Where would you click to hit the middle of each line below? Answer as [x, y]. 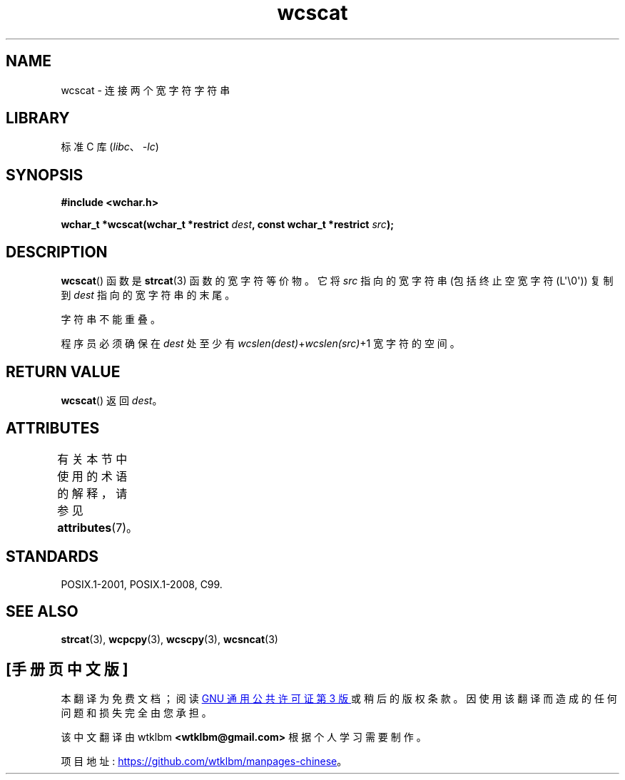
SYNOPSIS [45, 175]
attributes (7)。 [98, 527]
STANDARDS [52, 557]
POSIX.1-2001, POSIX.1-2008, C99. [142, 584]
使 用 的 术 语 [92, 476]
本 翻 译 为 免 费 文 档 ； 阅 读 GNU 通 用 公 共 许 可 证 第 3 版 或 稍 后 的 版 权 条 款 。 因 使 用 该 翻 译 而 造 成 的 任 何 [339, 699]
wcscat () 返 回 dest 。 [112, 400]
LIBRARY [38, 118]
